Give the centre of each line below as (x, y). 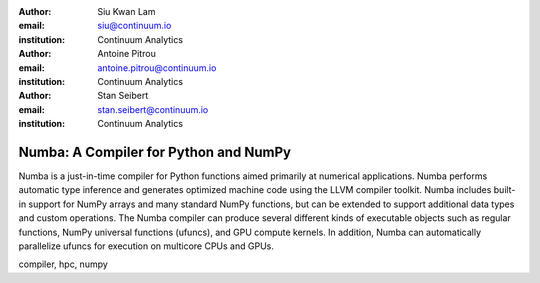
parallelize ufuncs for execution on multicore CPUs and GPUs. (146, 246)
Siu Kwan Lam (126, 11)
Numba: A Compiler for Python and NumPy (155, 151)
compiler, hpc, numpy (63, 264)
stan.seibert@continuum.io (153, 109)
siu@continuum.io (134, 26)
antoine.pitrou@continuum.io (157, 67)
